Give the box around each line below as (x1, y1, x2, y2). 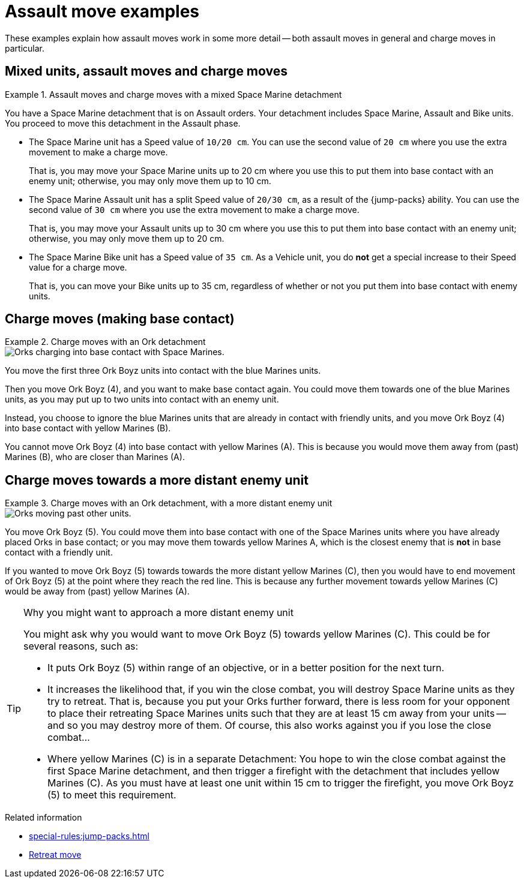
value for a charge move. (29, 262, 127, 272)
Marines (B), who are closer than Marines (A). (5, 452, 185, 462)
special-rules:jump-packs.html (29, 831, 149, 842)
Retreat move (29, 849, 82, 860)
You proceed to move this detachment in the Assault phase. (5, 118, 241, 128)
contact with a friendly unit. (5, 547, 113, 558)
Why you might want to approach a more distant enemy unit (23, 606, 294, 619)
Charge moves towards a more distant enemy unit (5, 472, 309, 488)
